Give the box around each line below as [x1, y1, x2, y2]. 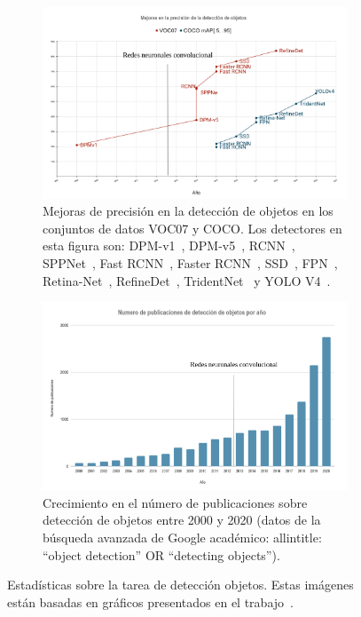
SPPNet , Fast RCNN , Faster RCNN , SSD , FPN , [43, 254, 338, 273]
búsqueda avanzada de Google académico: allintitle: [43, 527, 322, 546]
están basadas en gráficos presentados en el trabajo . [7, 592, 294, 611]
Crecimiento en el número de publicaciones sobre [43, 493, 308, 511]
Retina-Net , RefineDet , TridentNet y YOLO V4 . [43, 271, 331, 289]
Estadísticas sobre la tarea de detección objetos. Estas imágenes [7, 575, 354, 594]
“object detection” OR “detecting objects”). [43, 545, 280, 564]
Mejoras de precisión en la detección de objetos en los [43, 202, 334, 220]
